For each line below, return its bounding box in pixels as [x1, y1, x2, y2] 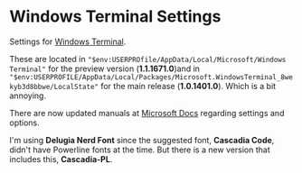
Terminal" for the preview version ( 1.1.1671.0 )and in [9, 63, 201, 74]
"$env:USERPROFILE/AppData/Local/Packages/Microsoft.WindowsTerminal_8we [9, 72, 294, 82]
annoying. [9, 90, 47, 101]
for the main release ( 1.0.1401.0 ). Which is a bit [100, 80, 277, 91]
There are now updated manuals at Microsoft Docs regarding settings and [9, 107, 285, 118]
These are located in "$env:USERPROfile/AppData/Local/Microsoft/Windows [9, 53, 287, 64]
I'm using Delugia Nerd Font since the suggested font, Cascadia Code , [9, 134, 275, 145]
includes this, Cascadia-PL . [9, 153, 113, 164]
